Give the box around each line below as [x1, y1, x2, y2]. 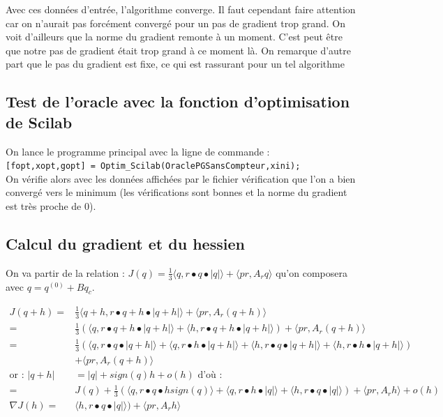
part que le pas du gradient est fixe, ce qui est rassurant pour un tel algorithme [6, 56, 345, 71]
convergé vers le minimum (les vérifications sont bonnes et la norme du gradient [6, 185, 347, 199]
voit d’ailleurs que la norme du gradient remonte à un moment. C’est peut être [6, 29, 343, 44]
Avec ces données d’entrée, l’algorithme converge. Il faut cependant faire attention [6, 2, 356, 16]
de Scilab [6, 111, 73, 132]
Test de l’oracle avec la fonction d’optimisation [6, 91, 350, 112]
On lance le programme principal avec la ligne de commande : [6, 144, 270, 158]
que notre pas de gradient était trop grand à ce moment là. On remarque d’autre [6, 43, 352, 57]
